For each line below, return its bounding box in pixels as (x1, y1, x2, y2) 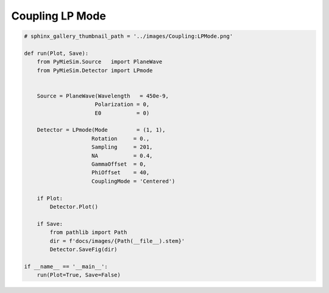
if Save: (37, 220, 63, 227)
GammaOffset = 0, (91, 161, 146, 168)
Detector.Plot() (49, 203, 99, 210)
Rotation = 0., (91, 135, 150, 142)
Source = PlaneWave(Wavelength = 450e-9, (37, 92, 169, 99)
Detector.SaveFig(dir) (49, 245, 118, 253)
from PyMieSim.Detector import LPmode (37, 67, 153, 74)
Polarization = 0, (94, 101, 150, 108)
